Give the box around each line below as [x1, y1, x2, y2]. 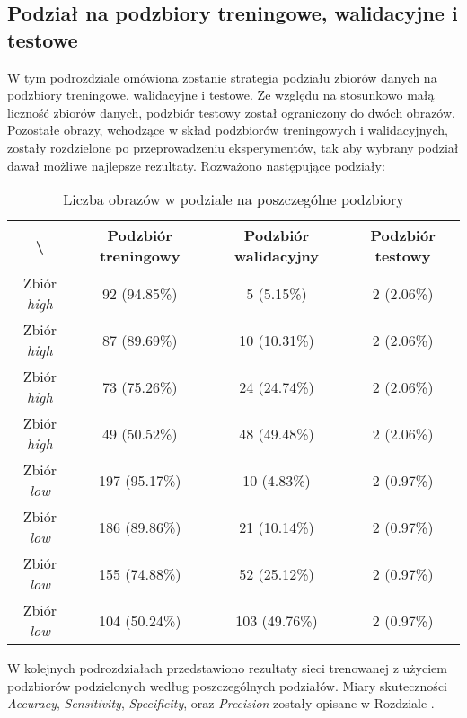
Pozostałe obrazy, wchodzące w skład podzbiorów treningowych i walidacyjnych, [7, 120, 448, 139]
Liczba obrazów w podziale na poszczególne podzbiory [63, 189, 404, 210]
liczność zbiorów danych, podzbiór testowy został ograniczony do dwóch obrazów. [7, 102, 455, 121]
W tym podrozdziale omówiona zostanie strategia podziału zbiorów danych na [7, 67, 437, 86]
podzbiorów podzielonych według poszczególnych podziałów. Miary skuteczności [7, 676, 447, 695]
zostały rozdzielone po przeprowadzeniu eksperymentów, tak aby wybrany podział [7, 137, 459, 156]
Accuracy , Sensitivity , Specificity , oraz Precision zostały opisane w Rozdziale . [7, 694, 435, 713]
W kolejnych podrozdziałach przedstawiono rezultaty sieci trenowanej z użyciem [7, 659, 447, 678]
